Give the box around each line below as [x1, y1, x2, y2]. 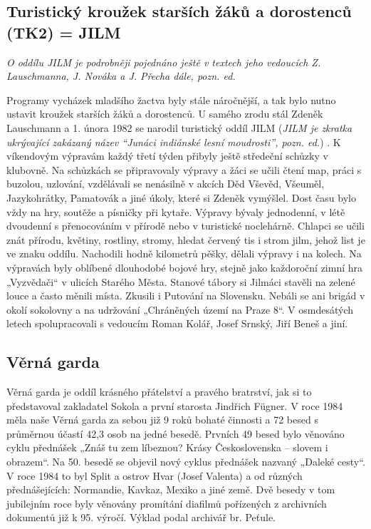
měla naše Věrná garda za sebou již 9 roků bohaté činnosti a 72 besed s [6, 412, 318, 427]
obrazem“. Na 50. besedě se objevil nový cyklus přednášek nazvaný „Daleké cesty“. [6, 454, 365, 469]
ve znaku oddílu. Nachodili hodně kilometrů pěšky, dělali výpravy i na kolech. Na [6, 246, 362, 261]
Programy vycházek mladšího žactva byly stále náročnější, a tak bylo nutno [6, 92, 336, 107]
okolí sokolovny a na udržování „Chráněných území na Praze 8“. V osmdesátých [6, 302, 354, 317]
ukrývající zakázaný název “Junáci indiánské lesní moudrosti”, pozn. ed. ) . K [6, 134, 341, 149]
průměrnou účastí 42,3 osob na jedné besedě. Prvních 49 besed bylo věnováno [6, 426, 345, 441]
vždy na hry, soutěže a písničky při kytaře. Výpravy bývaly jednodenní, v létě [6, 204, 345, 219]
